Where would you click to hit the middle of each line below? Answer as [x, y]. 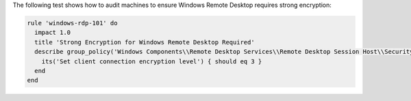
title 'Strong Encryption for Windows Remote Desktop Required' [145, 42]
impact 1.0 [53, 33]
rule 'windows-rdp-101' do [72, 23]
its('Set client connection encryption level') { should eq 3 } [152, 61]
